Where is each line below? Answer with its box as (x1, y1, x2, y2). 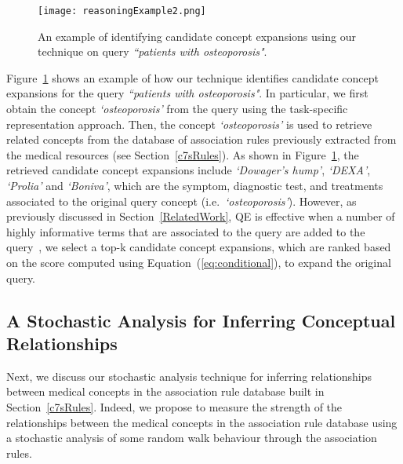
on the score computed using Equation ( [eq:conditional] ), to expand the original (6, 254, 391, 270)
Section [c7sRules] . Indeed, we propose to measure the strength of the (6, 398, 343, 415)
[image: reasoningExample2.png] (38, 5, 206, 16)
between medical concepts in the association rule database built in (6, 383, 325, 400)
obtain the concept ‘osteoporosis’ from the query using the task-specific (6, 100, 348, 117)
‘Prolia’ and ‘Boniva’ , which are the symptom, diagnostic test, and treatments (6, 177, 383, 193)
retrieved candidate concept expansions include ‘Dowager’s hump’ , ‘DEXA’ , (6, 162, 371, 178)
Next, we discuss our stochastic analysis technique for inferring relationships (6, 367, 372, 384)
